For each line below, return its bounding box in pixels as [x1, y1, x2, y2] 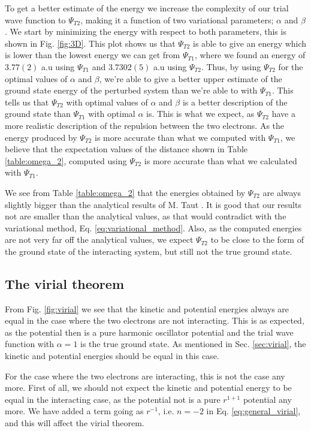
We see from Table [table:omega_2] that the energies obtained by [5, 186, 246, 198]
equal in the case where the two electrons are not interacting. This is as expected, [5, 314, 304, 327]
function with [5, 337, 55, 350]
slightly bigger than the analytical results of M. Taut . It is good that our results [5, 198, 301, 210]
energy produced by [5, 131, 77, 143]
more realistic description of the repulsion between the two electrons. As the [5, 119, 285, 131]
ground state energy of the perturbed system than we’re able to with [5, 84, 258, 97]
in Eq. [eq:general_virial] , [206, 405, 301, 417]
